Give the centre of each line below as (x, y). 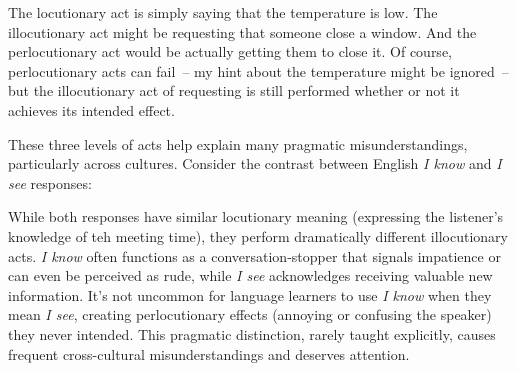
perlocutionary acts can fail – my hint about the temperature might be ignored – (258, 70)
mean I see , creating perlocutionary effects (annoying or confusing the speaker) (250, 314)
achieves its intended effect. (91, 109)
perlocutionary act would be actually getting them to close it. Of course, (230, 51)
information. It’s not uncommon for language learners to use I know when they (250, 294)
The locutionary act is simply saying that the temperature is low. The (223, 12)
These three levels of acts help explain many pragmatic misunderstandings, (238, 143)
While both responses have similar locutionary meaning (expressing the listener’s (256, 216)
